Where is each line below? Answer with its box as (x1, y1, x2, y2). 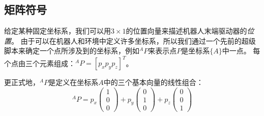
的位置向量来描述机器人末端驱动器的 (126, 25, 247, 36)
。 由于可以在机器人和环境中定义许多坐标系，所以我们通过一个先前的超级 (11, 35, 256, 46)
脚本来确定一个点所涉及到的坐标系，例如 (4, 45, 139, 56)
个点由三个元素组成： (4, 57, 75, 68)
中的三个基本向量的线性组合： (103, 77, 203, 88)
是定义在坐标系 (48, 77, 99, 88)
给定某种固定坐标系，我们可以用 (4, 25, 111, 36)
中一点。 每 (222, 45, 260, 56)
